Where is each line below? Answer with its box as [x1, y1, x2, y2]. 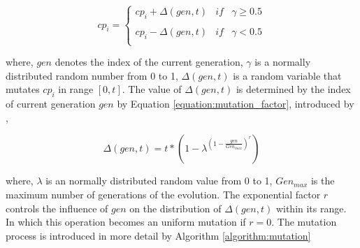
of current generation [6, 96, 96, 111]
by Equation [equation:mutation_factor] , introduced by [117, 96, 354, 111]
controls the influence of [6, 200, 108, 215]
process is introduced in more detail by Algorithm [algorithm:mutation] [6, 228, 311, 242]
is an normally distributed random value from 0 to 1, [45, 173, 273, 188]
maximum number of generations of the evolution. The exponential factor [6, 187, 321, 201]
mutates [6, 82, 40, 96]
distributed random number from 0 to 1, [6, 68, 178, 82]
